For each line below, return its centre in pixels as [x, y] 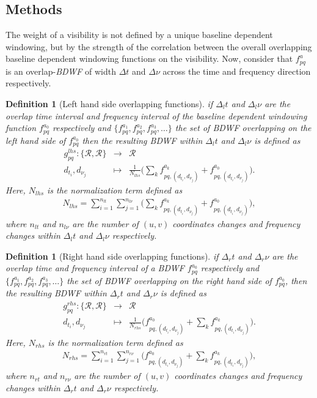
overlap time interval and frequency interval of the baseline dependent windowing [156, 115]
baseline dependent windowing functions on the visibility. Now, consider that [149, 58]
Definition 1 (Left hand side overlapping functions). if [109, 104]
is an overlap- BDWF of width [61, 71]
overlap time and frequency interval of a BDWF [95, 268]
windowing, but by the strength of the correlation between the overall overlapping [159, 46]
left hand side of [36, 140]
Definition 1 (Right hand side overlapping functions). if [112, 256]
